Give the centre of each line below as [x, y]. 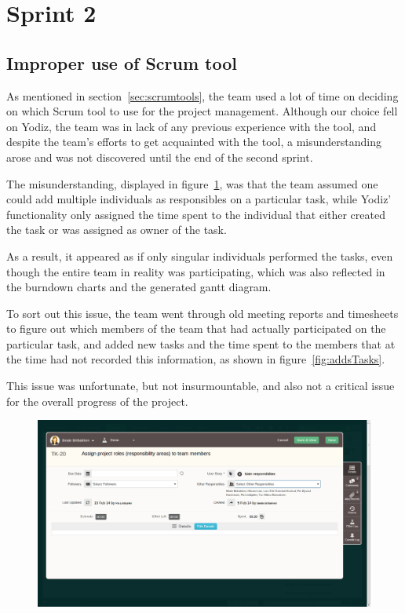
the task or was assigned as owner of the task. [117, 230]
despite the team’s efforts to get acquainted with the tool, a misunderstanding [194, 142]
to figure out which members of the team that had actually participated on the [196, 328]
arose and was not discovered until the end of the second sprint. [160, 157]
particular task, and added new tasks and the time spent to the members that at [201, 343]
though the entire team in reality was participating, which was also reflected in [196, 271]
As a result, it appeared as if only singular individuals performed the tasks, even [200, 255]
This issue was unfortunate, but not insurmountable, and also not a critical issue [201, 386]
